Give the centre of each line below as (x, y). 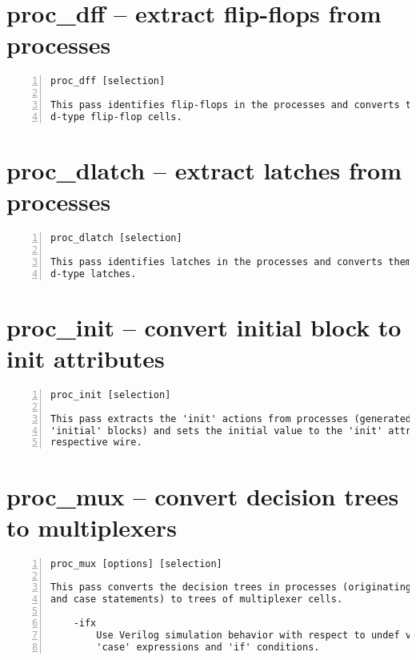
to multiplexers (92, 527)
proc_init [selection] (111, 394)
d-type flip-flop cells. (116, 117)
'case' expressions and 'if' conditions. (208, 647)
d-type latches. (94, 274)
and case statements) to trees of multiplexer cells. (197, 600)
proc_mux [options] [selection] (136, 563)
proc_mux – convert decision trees (203, 495)
